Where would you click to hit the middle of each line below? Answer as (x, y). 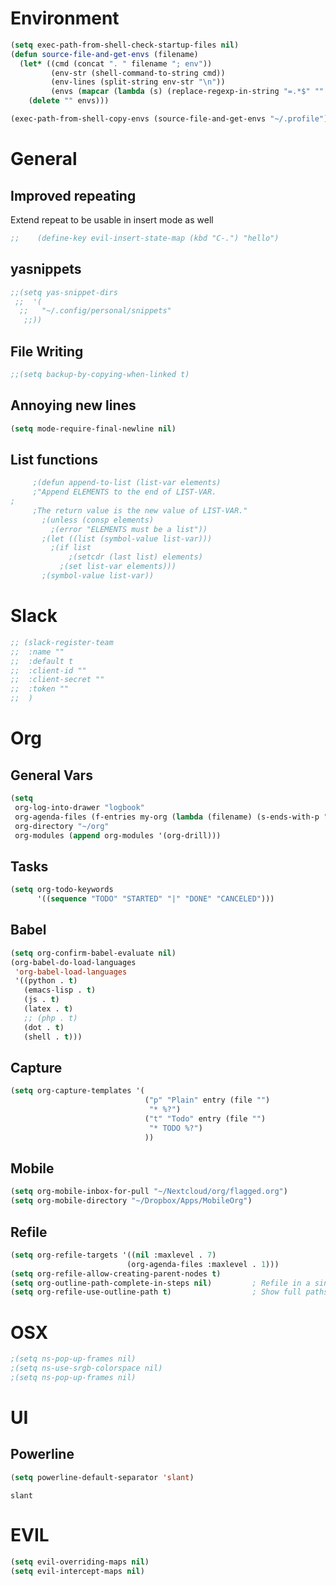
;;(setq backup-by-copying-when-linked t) (100, 374)
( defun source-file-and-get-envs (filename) (104, 54)
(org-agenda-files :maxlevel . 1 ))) (203, 1264)
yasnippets (46, 269)
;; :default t (42, 661)
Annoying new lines (73, 405)
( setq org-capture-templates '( (77, 1091)
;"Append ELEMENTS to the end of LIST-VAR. (124, 492)
